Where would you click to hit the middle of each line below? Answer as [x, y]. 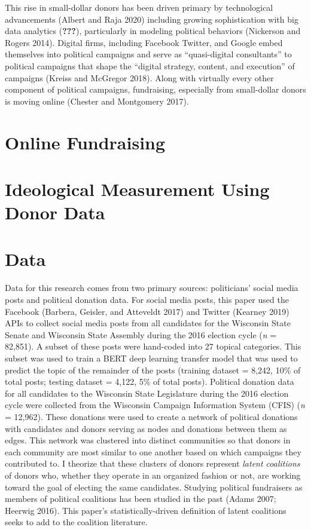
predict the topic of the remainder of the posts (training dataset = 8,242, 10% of [153, 370]
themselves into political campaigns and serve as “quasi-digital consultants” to [148, 54]
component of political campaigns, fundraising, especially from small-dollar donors [155, 89]
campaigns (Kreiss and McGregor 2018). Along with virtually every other [139, 77]
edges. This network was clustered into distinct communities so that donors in [148, 440]
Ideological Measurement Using [137, 189]
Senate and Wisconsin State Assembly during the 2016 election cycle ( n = [141, 334]
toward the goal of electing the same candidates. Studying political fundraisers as [154, 487]
